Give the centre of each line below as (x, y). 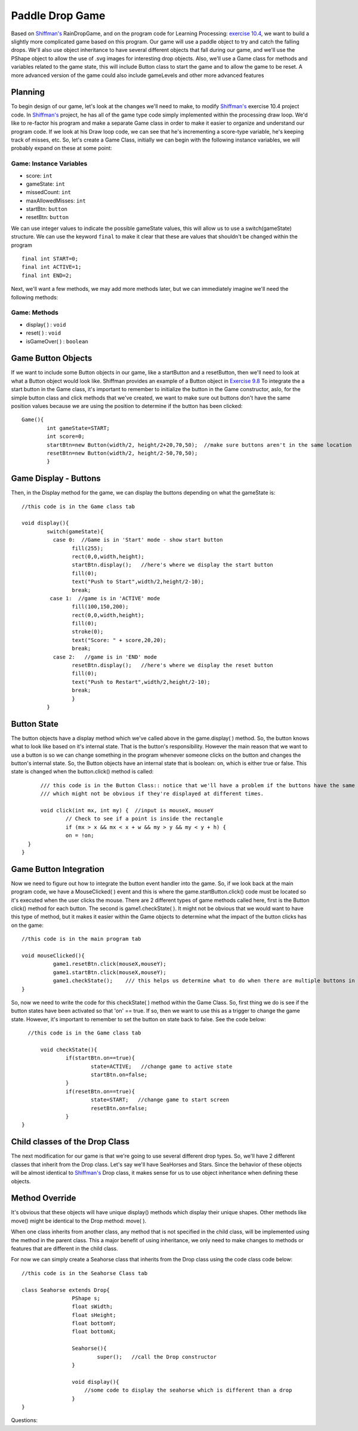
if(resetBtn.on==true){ (101, 1091)
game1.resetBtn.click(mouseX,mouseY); (109, 964)
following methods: (35, 297)
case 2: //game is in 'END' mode (105, 657)
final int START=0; (50, 259)
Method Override (44, 1198)
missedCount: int (49, 192)
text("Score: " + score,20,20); (119, 640)
